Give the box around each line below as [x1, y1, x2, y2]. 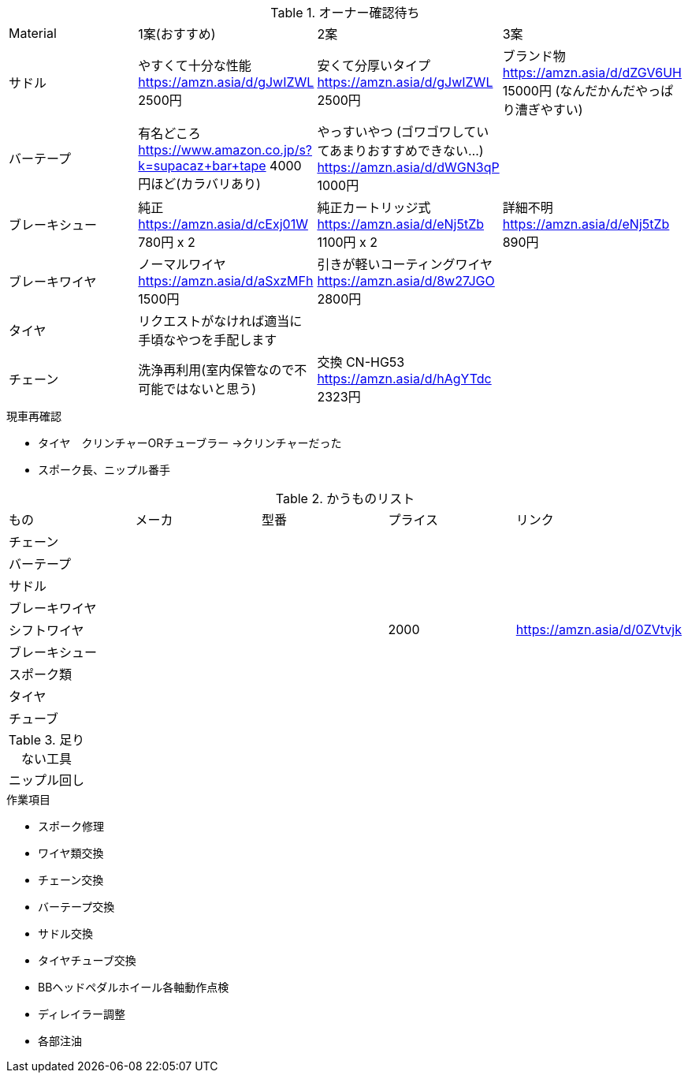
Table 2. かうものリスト [275, 491, 415, 506]
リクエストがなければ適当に [138, 313, 303, 329]
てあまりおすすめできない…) [317, 143, 484, 159]
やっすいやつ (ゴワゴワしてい [317, 124, 489, 140]
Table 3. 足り [8, 732, 85, 748]
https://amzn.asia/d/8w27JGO [317, 273, 495, 289]
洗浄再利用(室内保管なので [138, 362, 295, 378]
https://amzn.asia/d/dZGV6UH [502, 65, 682, 80]
